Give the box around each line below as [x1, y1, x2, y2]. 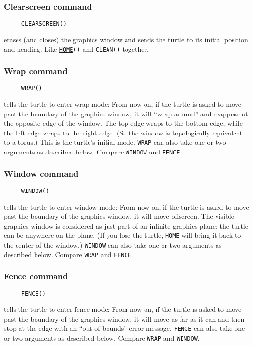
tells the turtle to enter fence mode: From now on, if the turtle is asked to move [4, 304, 242, 314]
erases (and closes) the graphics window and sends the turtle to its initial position [4, 34, 248, 44]
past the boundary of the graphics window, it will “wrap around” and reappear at [4, 108, 248, 118]
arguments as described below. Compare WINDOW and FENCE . [4, 147, 182, 157]
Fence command [4, 270, 68, 282]
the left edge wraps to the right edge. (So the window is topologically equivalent [4, 127, 243, 137]
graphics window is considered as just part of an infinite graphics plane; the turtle [4, 220, 248, 231]
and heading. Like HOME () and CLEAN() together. [4, 44, 149, 54]
